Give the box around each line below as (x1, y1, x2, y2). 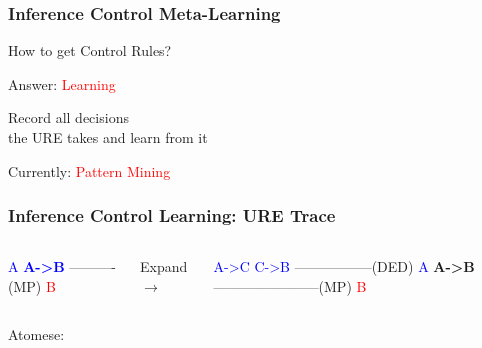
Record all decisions (8, 107, 129, 128)
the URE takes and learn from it (8, 127, 208, 147)
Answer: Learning (8, 73, 116, 94)
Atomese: (8, 323, 65, 344)
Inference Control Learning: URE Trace (8, 203, 336, 228)
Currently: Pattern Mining (8, 160, 171, 181)
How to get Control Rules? (8, 40, 172, 61)
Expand (140, 256, 188, 277)
